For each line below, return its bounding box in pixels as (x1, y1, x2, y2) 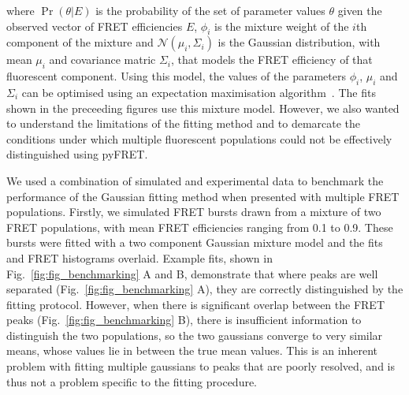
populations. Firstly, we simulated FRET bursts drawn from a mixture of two (6, 203, 381, 220)
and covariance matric (49, 51, 156, 68)
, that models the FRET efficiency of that (171, 51, 373, 68)
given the (337, 2, 382, 18)
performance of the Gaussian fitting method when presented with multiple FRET (6, 188, 400, 204)
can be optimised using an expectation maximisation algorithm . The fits (21, 84, 376, 100)
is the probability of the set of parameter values (95, 2, 325, 18)
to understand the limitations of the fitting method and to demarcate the (6, 115, 361, 132)
